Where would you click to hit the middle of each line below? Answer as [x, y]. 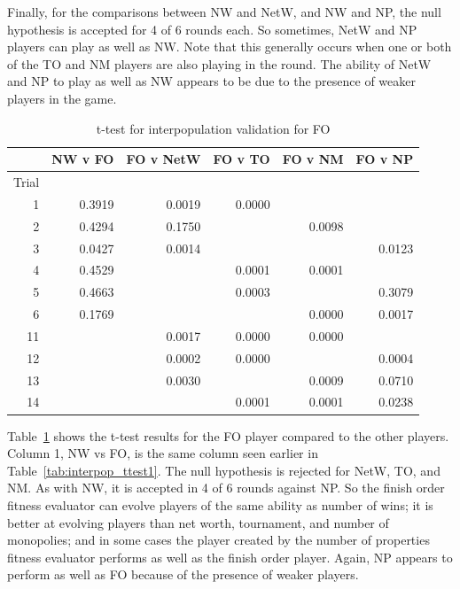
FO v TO [242, 159]
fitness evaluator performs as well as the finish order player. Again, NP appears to [230, 557]
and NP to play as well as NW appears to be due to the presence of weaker [212, 81]
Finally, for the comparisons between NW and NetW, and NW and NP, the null [224, 12]
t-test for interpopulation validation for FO [213, 128]
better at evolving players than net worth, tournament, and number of [198, 522]
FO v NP [385, 159]
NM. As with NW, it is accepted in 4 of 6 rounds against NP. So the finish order [226, 488]
